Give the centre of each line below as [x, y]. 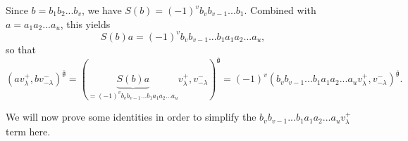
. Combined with [280, 10]
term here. [28, 131]
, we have [101, 10]
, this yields [85, 23]
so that [21, 49]
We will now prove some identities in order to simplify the [131, 117]
